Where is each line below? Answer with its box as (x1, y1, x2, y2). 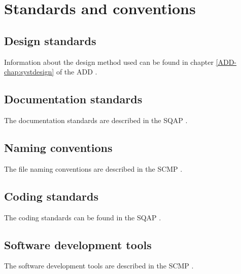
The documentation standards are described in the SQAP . (4, 114, 188, 125)
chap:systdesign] (4, 66, 54, 77)
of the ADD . (56, 66, 97, 77)
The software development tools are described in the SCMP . (4, 260, 194, 271)
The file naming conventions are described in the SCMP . (4, 163, 183, 174)
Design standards (4, 32, 96, 48)
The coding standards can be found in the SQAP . (4, 212, 161, 222)
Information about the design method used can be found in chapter (4, 56, 214, 67)
